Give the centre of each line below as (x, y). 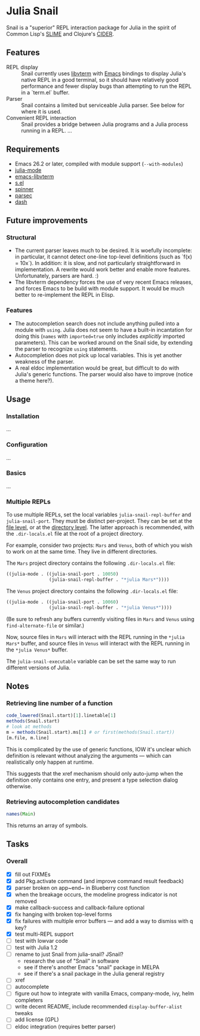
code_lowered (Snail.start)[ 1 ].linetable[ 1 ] (61, 716)
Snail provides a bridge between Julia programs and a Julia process (104, 124)
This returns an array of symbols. (47, 825)
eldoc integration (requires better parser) (65, 1026)
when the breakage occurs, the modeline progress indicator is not (96, 894)
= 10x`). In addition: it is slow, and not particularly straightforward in (98, 263)
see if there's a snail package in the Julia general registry (94, 974)
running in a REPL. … (47, 130)
